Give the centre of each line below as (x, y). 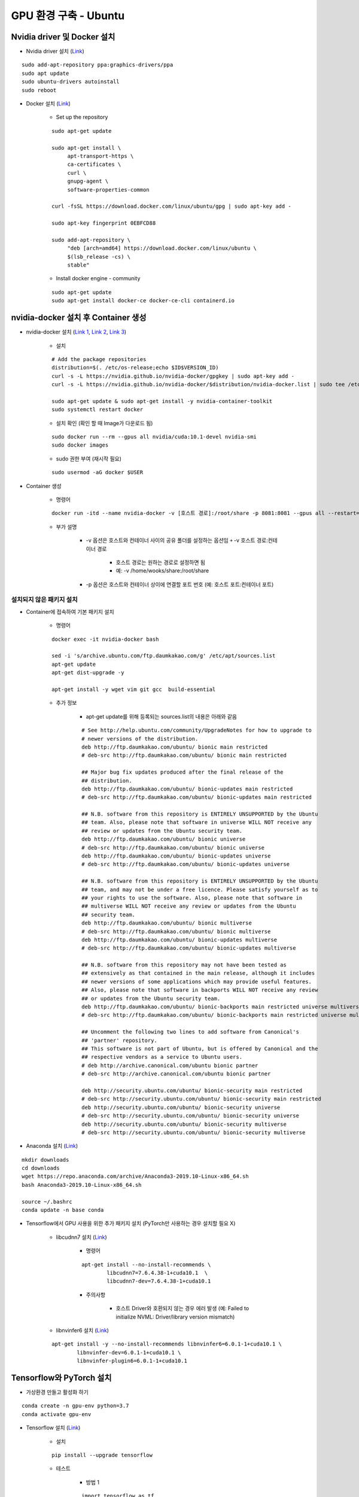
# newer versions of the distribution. (140, 739)
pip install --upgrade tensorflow (102, 1455)
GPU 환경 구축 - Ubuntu (68, 16)
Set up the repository (82, 117)
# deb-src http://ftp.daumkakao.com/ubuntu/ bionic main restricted (184, 755)
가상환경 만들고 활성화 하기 (57, 1392)
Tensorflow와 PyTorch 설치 (61, 1378)
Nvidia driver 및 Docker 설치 (63, 37)
